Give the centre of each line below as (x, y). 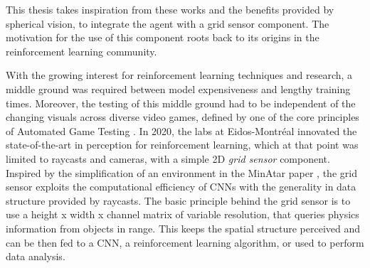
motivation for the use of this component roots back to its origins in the (163, 37)
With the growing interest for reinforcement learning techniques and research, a (179, 75)
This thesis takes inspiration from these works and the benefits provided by (170, 9)
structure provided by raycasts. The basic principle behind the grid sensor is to (178, 200)
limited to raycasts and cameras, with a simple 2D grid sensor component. (168, 158)
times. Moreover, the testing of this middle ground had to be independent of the (181, 103)
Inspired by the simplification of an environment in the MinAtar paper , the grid (181, 172)
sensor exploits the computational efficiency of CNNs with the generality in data (181, 187)
